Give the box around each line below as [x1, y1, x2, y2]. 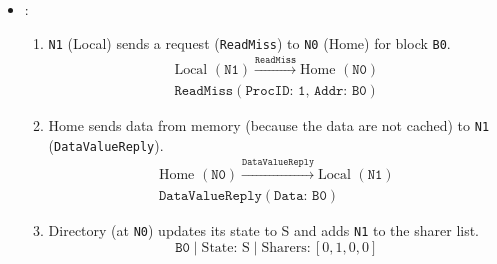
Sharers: [261, 240, 311, 255]
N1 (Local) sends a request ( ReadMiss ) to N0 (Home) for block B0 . [48, 32, 451, 53]
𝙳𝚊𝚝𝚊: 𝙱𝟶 [274, 189, 327, 204]
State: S [201, 240, 250, 255]
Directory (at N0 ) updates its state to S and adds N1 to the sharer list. [48, 220, 480, 241]
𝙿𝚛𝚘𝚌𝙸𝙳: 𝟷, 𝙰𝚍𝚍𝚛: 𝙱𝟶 [245, 84, 367, 99]
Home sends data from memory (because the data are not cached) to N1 [48, 115, 490, 136]
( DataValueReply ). [48, 134, 164, 155]
